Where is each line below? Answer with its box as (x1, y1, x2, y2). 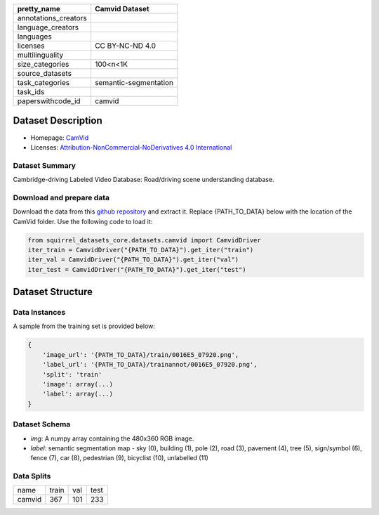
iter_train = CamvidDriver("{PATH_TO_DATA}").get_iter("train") (27, 246, 254, 254)
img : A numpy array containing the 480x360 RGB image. (30, 434, 194, 443)
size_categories (17, 60, 69, 69)
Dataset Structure (13, 286, 93, 298)
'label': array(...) (42, 390, 114, 398)
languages (17, 32, 52, 41)
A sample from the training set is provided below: (13, 322, 156, 330)
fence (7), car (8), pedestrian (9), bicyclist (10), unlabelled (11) (30, 454, 208, 462)
